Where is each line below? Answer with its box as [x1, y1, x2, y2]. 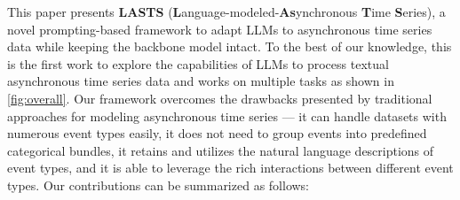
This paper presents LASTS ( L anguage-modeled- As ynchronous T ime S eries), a [7, 3, 446, 20]
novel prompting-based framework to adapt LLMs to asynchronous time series [7, 19, 432, 38]
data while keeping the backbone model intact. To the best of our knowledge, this [7, 37, 452, 56]
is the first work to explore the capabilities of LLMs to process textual [7, 54, 389, 73]
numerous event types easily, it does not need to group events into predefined [7, 124, 427, 142]
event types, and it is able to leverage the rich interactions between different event [7, 158, 454, 177]
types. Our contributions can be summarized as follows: [7, 175, 310, 194]
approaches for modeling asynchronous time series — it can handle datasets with [7, 106, 447, 125]
